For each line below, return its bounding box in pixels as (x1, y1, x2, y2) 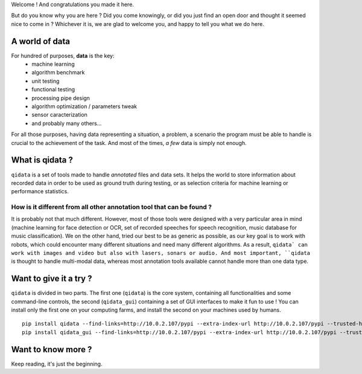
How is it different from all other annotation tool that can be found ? (11, 203, 212, 211)
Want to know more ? (11, 344, 92, 355)
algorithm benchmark (31, 69, 85, 76)
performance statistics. (11, 188, 69, 195)
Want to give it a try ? (11, 274, 92, 284)
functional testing (31, 86, 75, 93)
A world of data (11, 36, 71, 47)
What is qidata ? (11, 155, 74, 166)
